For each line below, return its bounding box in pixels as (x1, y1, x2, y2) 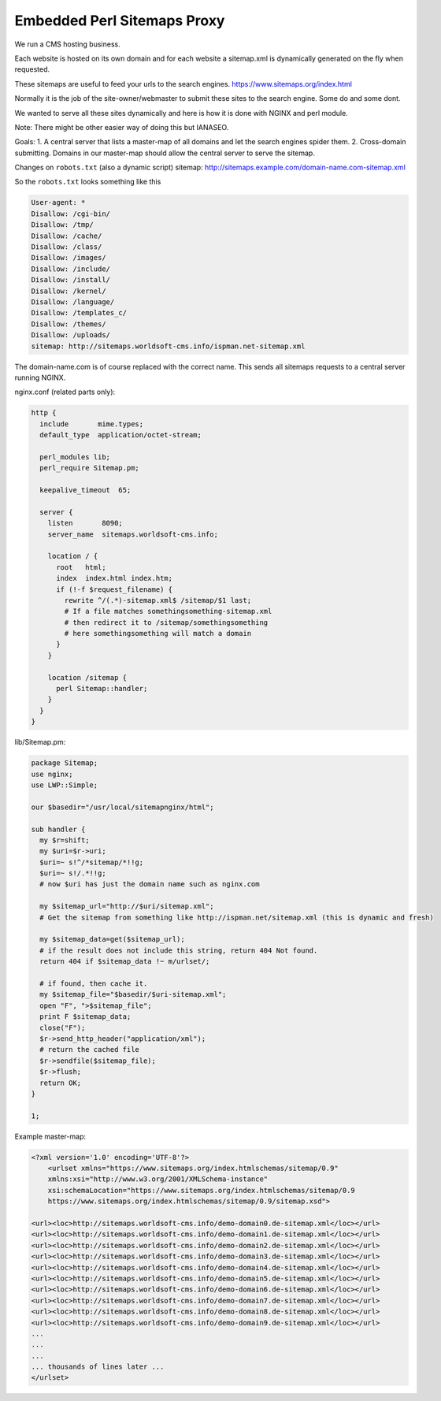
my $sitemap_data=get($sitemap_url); (39, 935, 185, 944)
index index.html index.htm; (56, 574, 173, 583)
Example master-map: (14, 1132, 87, 1141)
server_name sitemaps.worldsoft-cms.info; (47, 530, 218, 539)
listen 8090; (47, 518, 124, 528)
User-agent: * (31, 198, 86, 207)
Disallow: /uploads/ (31, 331, 110, 340)
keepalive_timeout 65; (39, 485, 132, 494)
